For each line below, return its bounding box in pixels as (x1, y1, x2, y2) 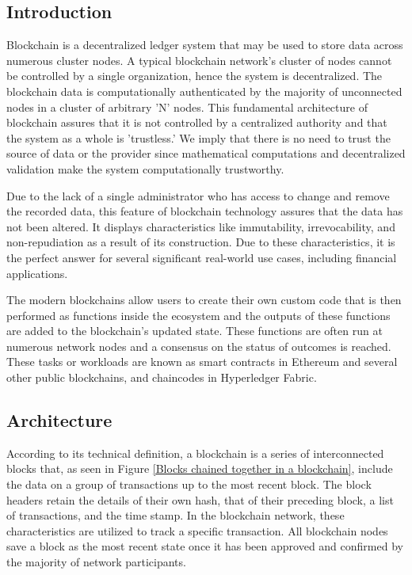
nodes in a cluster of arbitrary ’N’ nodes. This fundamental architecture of (6, 98, 368, 115)
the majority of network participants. (6, 554, 186, 570)
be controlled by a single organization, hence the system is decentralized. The (6, 67, 383, 84)
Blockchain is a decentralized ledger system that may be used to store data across (6, 36, 403, 53)
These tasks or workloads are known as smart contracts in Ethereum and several (6, 353, 398, 370)
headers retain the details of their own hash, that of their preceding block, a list (6, 491, 394, 508)
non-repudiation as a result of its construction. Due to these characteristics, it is (6, 234, 395, 250)
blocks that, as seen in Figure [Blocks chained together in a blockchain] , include (6, 460, 393, 477)
